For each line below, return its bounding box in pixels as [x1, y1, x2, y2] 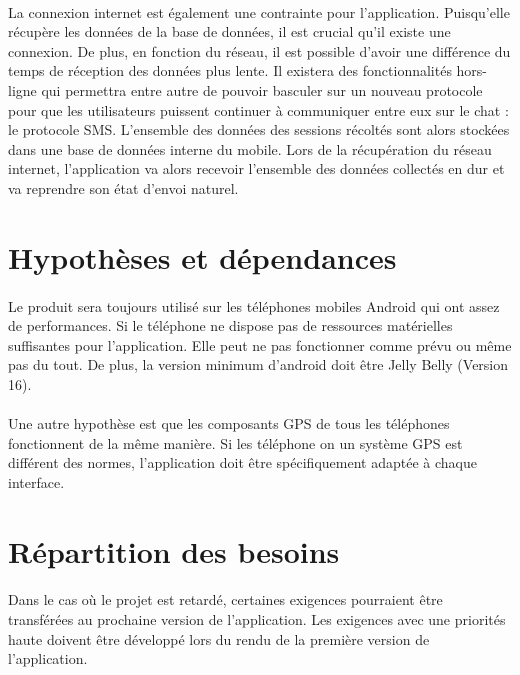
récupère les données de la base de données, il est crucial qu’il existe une [8, 21, 451, 42]
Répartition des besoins [8, 530, 340, 571]
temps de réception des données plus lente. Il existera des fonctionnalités [8, 60, 452, 81]
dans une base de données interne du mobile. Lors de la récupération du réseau [8, 138, 492, 159]
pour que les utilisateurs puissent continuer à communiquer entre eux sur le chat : [8, 99, 509, 120]
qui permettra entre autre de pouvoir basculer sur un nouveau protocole [41, 79, 483, 100]
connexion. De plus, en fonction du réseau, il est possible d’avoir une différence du [8, 40, 511, 61]
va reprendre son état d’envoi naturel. [8, 177, 239, 198]
